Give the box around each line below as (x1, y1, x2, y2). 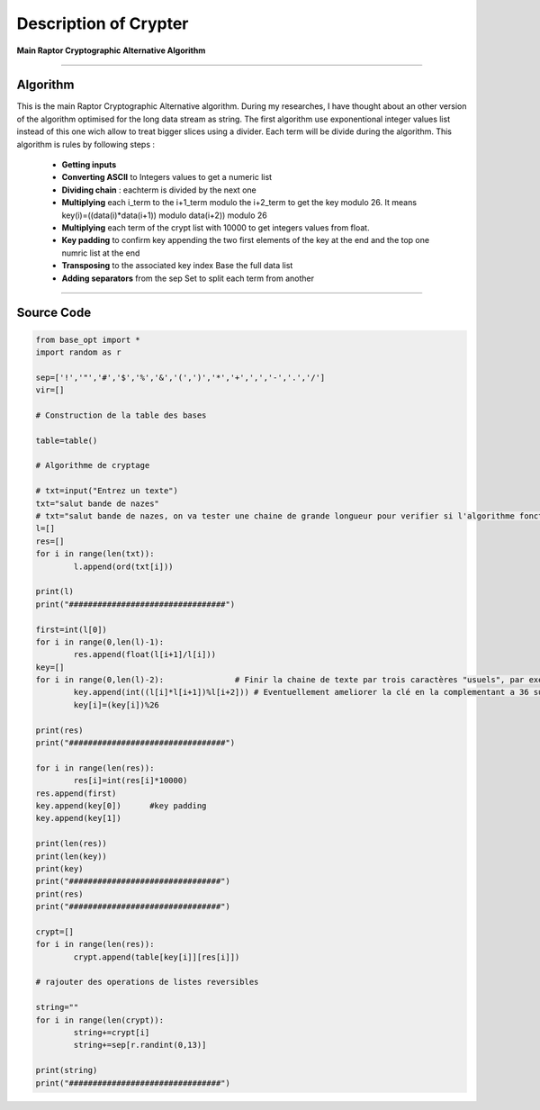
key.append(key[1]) (35, 813, 121, 824)
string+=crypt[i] (73, 1027, 150, 1038)
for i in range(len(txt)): (35, 549, 155, 559)
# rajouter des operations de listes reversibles (35, 977, 259, 988)
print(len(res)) (35, 838, 108, 849)
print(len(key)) (35, 851, 108, 862)
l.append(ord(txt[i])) (73, 561, 175, 572)
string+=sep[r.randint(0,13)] (73, 1040, 207, 1051)
